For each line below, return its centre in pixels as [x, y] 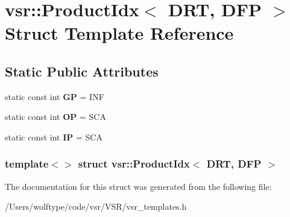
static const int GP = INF [55, 96]
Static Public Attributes [82, 71]
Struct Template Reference [119, 33]
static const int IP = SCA [54, 137]
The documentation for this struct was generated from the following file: [138, 186]
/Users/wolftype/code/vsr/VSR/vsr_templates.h [96, 206]
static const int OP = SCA [55, 117]
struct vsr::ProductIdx [134, 164]
